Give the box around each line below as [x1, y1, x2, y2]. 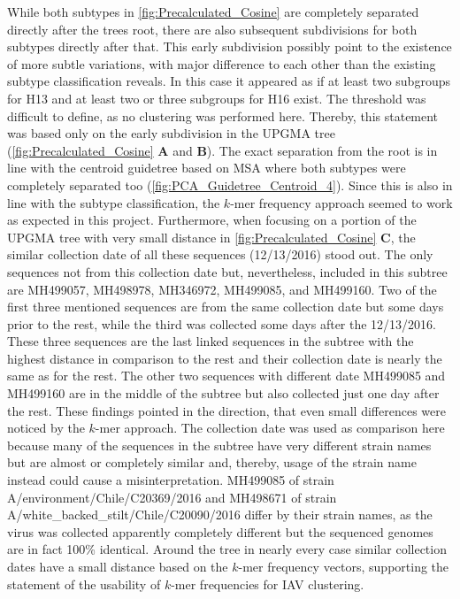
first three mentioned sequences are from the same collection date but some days [7, 297, 444, 316]
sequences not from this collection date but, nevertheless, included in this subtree [7, 262, 448, 280]
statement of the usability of [7, 574, 161, 593]
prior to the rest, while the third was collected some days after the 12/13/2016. [7, 314, 437, 333]
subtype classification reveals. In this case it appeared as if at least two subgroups [7, 72, 450, 90]
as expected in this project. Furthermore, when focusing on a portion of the [7, 211, 417, 229]
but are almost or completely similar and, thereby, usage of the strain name [7, 453, 417, 472]
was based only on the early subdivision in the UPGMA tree [7, 124, 335, 142]
